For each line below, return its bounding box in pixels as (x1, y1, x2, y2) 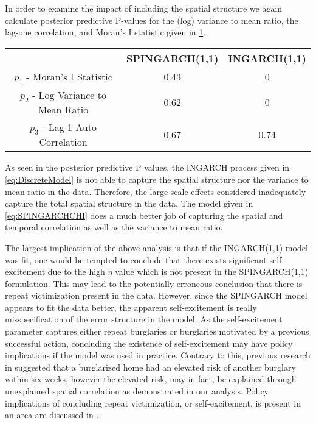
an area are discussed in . (5, 408, 99, 421)
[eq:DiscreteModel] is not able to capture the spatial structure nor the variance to (5, 172, 309, 185)
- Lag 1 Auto (41, 120, 97, 135)
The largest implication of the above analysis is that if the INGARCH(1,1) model (5, 241, 308, 254)
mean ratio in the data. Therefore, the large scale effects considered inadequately (5, 185, 306, 197)
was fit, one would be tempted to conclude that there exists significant (5, 253, 267, 266)
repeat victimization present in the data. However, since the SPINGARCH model (5, 289, 307, 302)
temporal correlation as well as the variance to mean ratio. (5, 221, 223, 233)
